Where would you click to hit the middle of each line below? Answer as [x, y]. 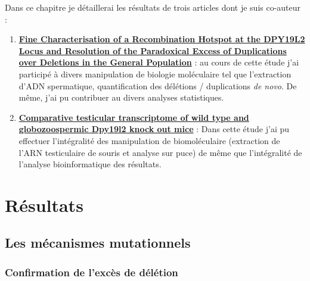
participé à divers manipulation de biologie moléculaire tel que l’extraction [155, 74]
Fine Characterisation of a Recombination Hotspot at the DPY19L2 [162, 39]
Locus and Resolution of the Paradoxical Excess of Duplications [153, 50]
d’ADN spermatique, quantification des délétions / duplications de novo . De [158, 85]
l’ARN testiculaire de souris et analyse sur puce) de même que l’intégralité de [160, 152]
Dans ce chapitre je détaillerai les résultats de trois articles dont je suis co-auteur [153, 7]
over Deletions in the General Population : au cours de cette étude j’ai [159, 62]
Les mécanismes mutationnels [98, 243]
